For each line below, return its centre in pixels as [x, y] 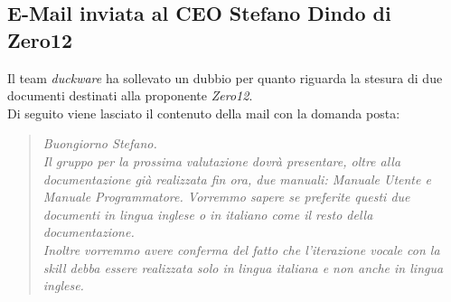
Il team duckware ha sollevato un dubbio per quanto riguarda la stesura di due [225, 77]
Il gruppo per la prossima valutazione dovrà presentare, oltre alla [222, 160]
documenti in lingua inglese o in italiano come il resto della [208, 214]
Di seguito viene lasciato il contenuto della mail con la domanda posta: [204, 113]
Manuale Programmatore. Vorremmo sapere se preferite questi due [226, 197]
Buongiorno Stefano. [100, 143]
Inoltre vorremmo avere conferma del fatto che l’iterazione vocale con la [241, 249]
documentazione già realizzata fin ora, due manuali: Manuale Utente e [237, 179]
